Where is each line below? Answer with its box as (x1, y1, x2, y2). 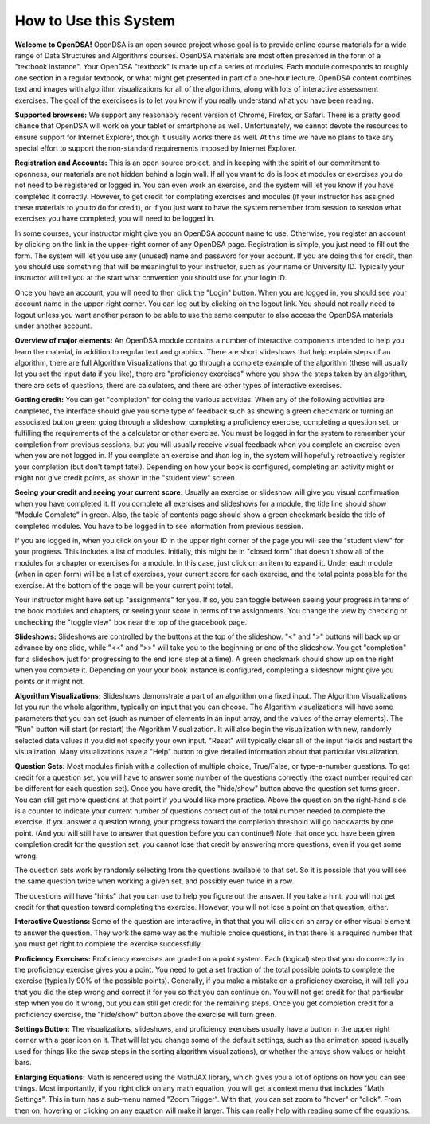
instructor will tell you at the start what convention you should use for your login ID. (14, 273, 287, 283)
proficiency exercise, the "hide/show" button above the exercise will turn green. (14, 1009, 277, 1019)
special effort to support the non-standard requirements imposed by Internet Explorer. (14, 143, 298, 153)
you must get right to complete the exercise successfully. (14, 939, 203, 949)
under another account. (14, 321, 92, 331)
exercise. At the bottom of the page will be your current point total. (14, 580, 233, 589)
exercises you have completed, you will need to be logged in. (14, 213, 216, 223)
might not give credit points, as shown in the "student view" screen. (14, 473, 237, 482)
